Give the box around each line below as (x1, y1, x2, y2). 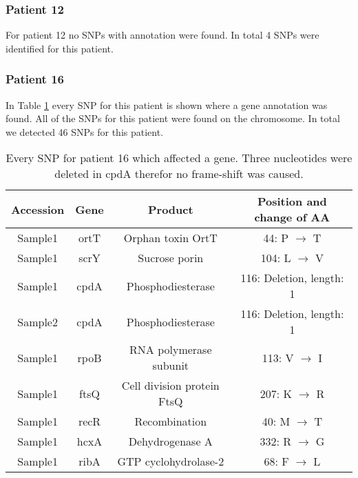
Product (147, 201, 193, 217)
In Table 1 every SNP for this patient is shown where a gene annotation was (6, 97, 328, 112)
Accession (11, 201, 65, 217)
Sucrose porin (138, 250, 204, 266)
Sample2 (17, 313, 58, 330)
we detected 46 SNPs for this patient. (6, 124, 164, 139)
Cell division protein (121, 377, 220, 394)
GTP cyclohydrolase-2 (117, 453, 224, 470)
